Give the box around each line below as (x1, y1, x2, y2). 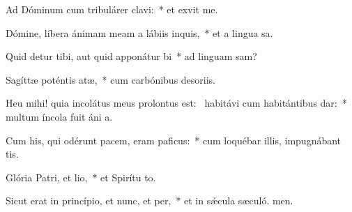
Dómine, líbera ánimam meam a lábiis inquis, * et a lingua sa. (6, 25, 273, 40)
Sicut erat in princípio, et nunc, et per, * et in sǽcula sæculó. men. (6, 193, 293, 208)
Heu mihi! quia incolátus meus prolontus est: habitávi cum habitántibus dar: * (6, 96, 347, 110)
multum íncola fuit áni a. (6, 109, 113, 123)
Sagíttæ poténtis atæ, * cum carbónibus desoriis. (6, 72, 216, 86)
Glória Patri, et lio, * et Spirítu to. (6, 169, 156, 184)
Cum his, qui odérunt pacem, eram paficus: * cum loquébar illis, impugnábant (6, 132, 342, 147)
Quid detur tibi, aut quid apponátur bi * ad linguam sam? (6, 49, 257, 63)
